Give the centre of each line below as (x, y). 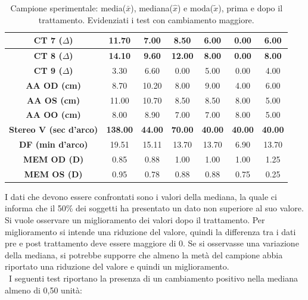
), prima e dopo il (251, 8)
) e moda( (196, 8)
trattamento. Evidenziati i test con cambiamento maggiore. (146, 19)
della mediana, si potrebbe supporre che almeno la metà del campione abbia (144, 254)
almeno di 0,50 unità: (43, 290)
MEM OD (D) (54, 159)
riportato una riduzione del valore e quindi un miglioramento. (117, 266)
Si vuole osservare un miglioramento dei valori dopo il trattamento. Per (135, 220)
